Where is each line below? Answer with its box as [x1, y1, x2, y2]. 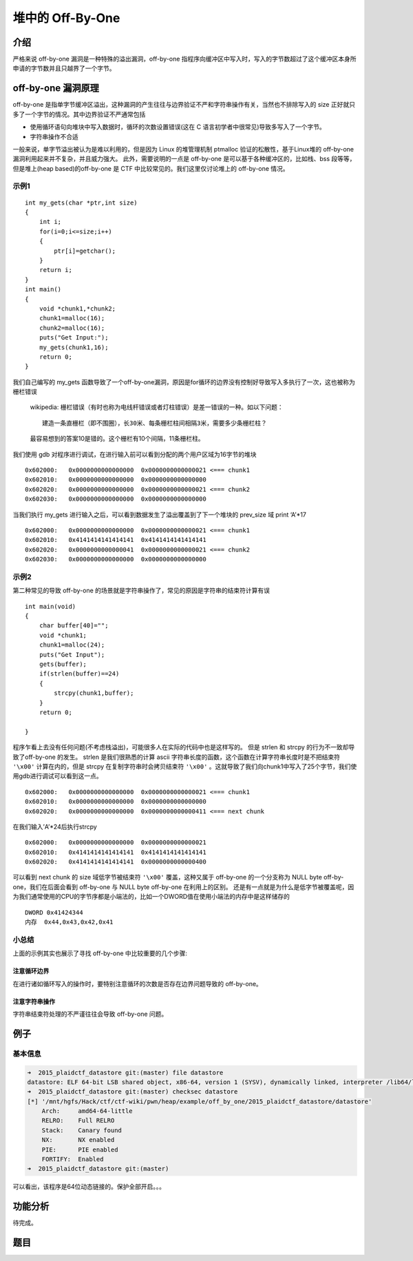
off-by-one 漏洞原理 [12, 83, 100, 94]
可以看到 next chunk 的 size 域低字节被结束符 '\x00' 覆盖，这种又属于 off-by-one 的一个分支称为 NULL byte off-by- [12, 873, 344, 882]
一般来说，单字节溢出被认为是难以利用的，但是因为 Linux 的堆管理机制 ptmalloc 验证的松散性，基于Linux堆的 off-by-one [12, 145, 354, 153]
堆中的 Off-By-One [12, 10, 120, 25]
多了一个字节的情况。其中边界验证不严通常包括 [12, 110, 146, 118]
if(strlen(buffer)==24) [39, 670, 120, 678]
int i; [39, 218, 62, 226]
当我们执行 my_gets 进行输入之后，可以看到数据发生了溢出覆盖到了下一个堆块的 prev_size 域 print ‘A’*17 [12, 510, 306, 519]
